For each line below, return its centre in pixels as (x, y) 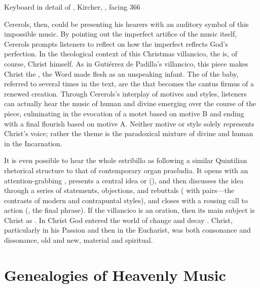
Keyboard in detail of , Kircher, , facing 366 (72, 7)
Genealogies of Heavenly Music (115, 275)
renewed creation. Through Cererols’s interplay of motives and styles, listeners (125, 93)
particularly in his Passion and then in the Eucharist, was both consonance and (127, 230)
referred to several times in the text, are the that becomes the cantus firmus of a (129, 84)
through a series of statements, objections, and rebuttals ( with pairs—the (119, 190)
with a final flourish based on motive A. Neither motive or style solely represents (129, 123)
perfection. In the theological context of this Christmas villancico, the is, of (121, 54)
